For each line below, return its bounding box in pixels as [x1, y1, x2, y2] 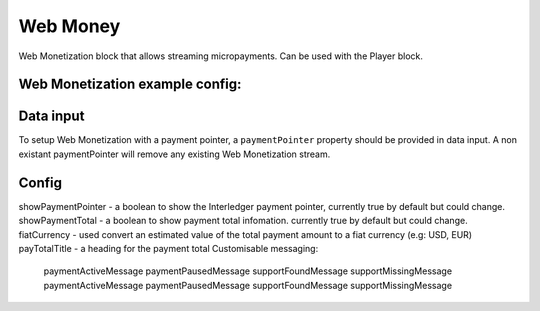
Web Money [18, 15, 121, 37]
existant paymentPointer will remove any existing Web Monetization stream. [18, 148, 331, 160]
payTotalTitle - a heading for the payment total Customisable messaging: [18, 242, 319, 254]
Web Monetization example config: [18, 76, 242, 93]
